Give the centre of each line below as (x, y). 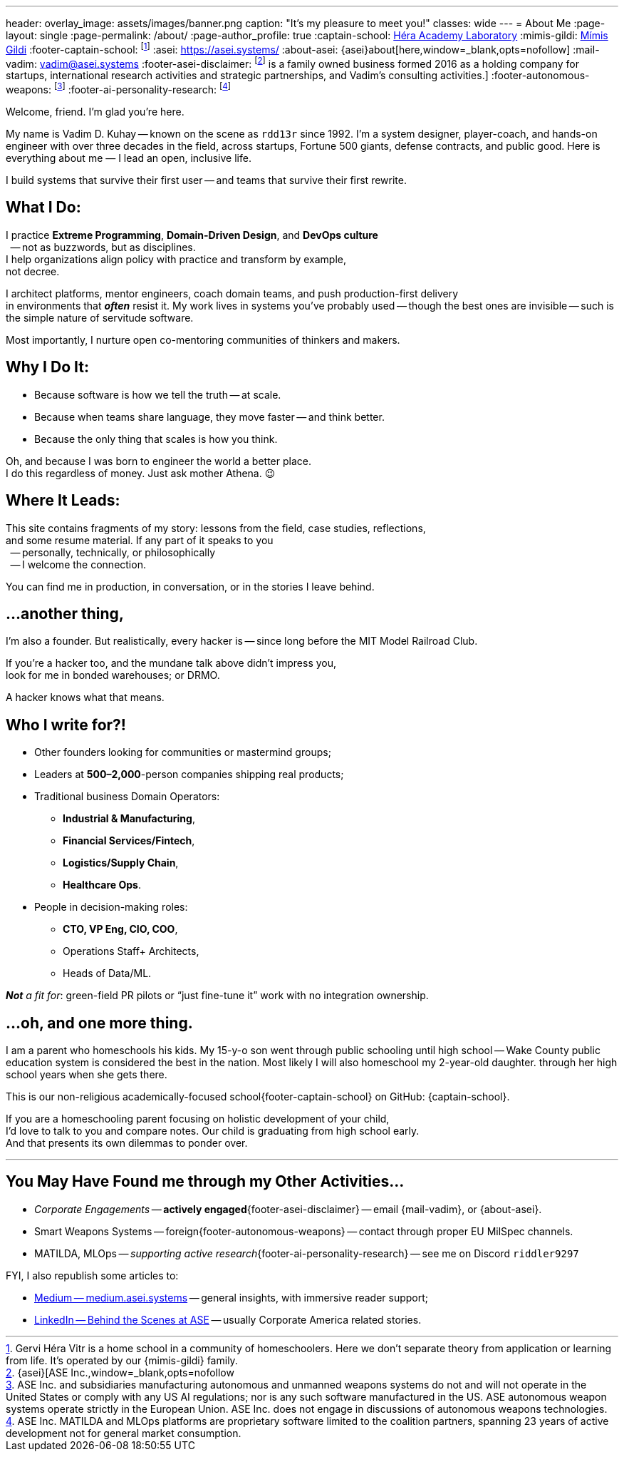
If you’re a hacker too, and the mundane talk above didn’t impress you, (171, 663)
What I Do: (43, 208)
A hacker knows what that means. (85, 697)
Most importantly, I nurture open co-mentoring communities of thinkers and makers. (203, 339)
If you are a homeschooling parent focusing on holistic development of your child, (198, 1119)
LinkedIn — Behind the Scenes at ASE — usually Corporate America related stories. (228, 1319)
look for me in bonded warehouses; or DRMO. (113, 675)
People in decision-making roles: (111, 907)
